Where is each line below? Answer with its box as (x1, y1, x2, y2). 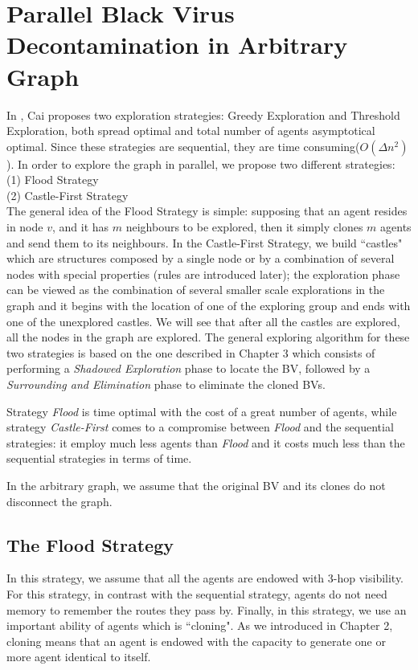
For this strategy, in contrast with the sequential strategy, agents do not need (6, 585, 387, 602)
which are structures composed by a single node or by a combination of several (6, 250, 395, 267)
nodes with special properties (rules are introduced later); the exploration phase (6, 265, 400, 282)
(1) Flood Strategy (6, 171, 99, 188)
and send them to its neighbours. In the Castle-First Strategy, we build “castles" (6, 234, 403, 251)
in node (6, 219, 43, 235)
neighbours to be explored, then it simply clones (125, 219, 363, 235)
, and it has (51, 219, 109, 235)
